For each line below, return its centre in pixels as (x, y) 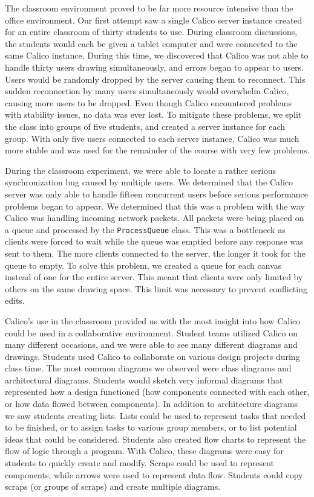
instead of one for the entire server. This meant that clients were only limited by (154, 277)
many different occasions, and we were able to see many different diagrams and (151, 345)
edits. (15, 300)
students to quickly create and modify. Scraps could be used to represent (140, 463)
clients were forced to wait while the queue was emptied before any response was (154, 241)
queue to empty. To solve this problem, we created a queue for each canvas (143, 265)
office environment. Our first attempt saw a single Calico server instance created (154, 20)
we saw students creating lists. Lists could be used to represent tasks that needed (155, 415)
